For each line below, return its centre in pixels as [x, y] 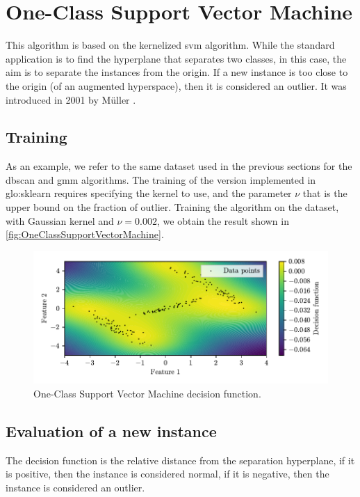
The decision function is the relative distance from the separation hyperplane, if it [180, 460]
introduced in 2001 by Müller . [71, 99]
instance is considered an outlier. [75, 487]
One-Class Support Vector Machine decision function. [147, 393]
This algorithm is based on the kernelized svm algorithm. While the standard [170, 45]
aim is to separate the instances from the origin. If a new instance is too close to [177, 72]
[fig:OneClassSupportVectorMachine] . [85, 234]
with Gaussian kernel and [60, 220]
